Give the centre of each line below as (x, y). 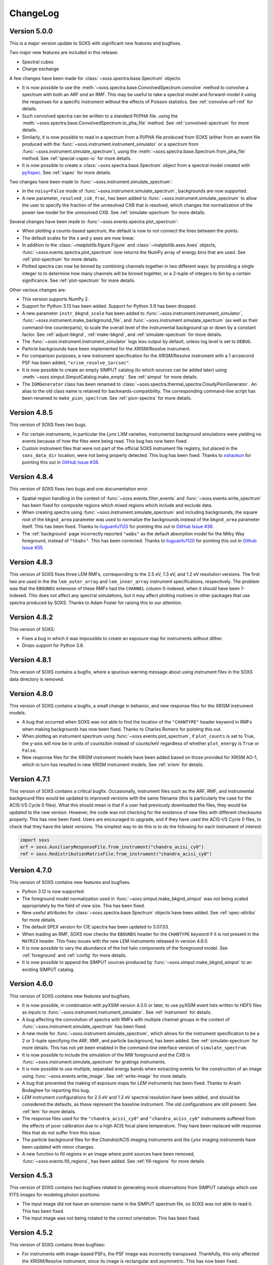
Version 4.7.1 (30, 779)
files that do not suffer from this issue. (62, 1132)
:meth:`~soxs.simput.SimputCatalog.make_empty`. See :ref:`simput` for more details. (110, 377)
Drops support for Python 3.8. (53, 646)
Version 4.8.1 (30, 660)
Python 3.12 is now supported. (54, 892)
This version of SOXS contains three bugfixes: (57, 1244)
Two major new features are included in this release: (64, 53)
